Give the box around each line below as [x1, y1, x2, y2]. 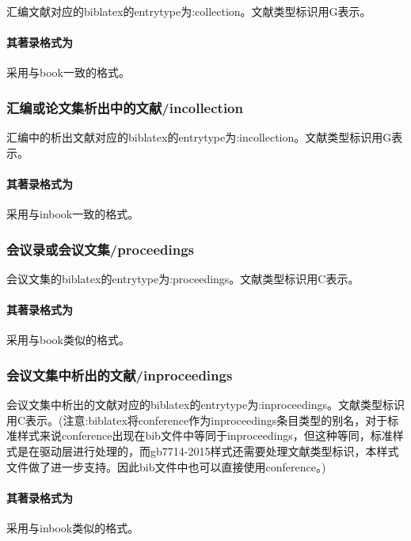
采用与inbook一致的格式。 [6, 206, 139, 222]
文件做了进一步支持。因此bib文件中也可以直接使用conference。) [6, 458, 326, 475]
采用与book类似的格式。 [6, 331, 130, 348]
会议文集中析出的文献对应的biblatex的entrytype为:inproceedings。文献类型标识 [6, 396, 405, 413]
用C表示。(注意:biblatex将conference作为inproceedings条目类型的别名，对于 [6, 411, 388, 428]
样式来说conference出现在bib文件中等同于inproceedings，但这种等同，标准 [17, 427, 393, 444]
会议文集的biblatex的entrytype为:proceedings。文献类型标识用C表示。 [6, 270, 360, 286]
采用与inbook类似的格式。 [6, 519, 139, 535]
